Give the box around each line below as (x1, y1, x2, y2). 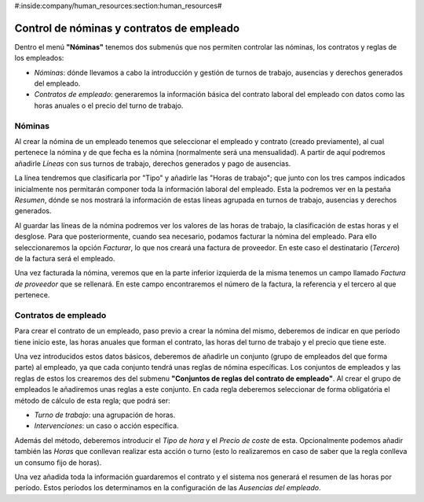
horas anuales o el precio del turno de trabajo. (34, 101, 184, 110)
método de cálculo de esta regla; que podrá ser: (14, 396, 170, 405)
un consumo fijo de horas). (14, 457, 102, 467)
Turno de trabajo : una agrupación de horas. (34, 410, 176, 419)
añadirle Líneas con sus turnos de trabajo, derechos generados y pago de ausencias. (14, 158, 291, 168)
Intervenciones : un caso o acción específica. (34, 421, 180, 430)
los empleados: (14, 54, 64, 63)
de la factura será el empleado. (14, 253, 115, 263)
